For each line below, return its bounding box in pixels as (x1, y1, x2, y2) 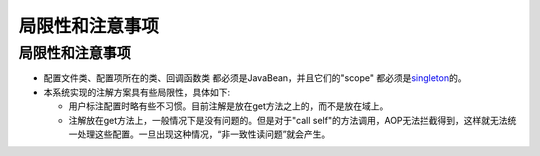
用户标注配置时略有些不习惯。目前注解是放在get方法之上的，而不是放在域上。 (68, 100, 389, 112)
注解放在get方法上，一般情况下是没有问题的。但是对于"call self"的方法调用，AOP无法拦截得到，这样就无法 (68, 114, 509, 126)
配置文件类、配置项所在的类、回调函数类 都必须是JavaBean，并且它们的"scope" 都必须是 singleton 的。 (43, 72, 467, 84)
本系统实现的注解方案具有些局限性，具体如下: (43, 86, 231, 98)
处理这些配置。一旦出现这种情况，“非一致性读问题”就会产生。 (76, 128, 331, 140)
